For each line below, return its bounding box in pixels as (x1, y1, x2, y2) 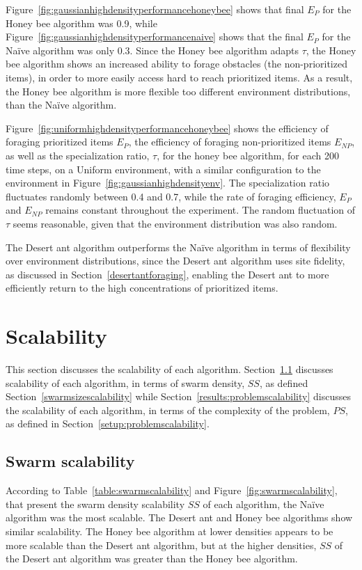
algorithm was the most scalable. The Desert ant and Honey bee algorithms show (6, 510, 353, 525)
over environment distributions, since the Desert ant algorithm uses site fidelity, (6, 253, 345, 268)
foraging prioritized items (6, 134, 113, 149)
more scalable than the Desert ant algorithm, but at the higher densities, (6, 537, 317, 552)
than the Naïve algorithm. (6, 97, 117, 112)
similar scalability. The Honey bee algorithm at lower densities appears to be (6, 523, 333, 538)
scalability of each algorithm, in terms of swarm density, (6, 375, 245, 390)
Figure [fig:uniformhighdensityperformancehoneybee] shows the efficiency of (6, 120, 329, 135)
